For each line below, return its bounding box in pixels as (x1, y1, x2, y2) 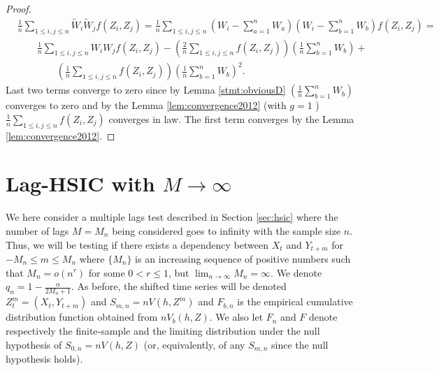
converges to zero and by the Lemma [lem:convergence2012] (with (6, 98, 287, 112)
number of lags (6, 223, 69, 238)
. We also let (209, 310, 264, 324)
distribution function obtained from (6, 310, 158, 324)
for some (88, 265, 125, 279)
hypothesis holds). (6, 351, 83, 366)
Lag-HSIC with (6, 169, 155, 198)
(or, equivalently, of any (143, 337, 245, 351)
